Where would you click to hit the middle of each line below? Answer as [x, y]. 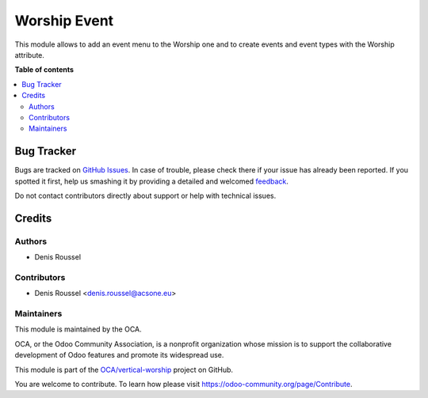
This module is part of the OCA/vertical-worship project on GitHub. [124, 370]
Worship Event [64, 21]
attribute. [30, 55]
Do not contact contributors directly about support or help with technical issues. [145, 195]
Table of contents [44, 70]
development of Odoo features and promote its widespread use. [119, 355]
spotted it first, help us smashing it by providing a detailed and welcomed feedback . [152, 181]
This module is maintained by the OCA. [78, 329]
